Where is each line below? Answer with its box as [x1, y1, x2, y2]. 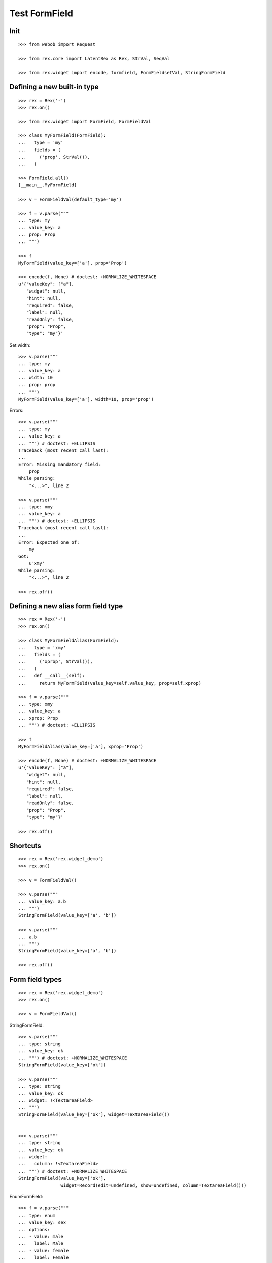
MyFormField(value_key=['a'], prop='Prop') [18, 260, 127, 266]
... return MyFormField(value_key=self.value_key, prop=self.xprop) [18, 680, 201, 686]
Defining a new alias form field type [9, 602, 123, 610]
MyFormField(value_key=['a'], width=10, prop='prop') [18, 396, 154, 402]
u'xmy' [28, 561, 45, 566]
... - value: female [18, 1248, 69, 1253]
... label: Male [18, 1241, 64, 1246]
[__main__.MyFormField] [18, 182, 77, 188]
